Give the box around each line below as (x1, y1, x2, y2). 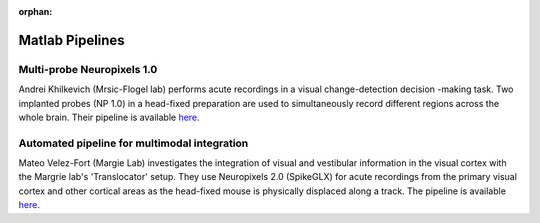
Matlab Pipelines (18, 31, 125, 49)
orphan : (18, 6, 53, 17)
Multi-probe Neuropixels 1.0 (18, 62, 158, 76)
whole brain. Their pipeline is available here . (18, 111, 200, 123)
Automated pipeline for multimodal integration (18, 136, 249, 150)
